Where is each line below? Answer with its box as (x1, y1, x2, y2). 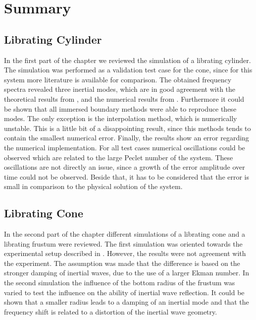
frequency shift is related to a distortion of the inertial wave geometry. (4, 306, 217, 317)
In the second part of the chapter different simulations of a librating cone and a (4, 229, 245, 239)
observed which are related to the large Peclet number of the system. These (4, 152, 233, 162)
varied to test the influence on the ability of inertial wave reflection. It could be (4, 287, 245, 297)
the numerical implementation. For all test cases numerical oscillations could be (4, 142, 245, 152)
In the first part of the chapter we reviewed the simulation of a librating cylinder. (4, 55, 251, 65)
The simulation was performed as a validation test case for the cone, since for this (4, 64, 253, 75)
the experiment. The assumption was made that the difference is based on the (4, 257, 240, 268)
